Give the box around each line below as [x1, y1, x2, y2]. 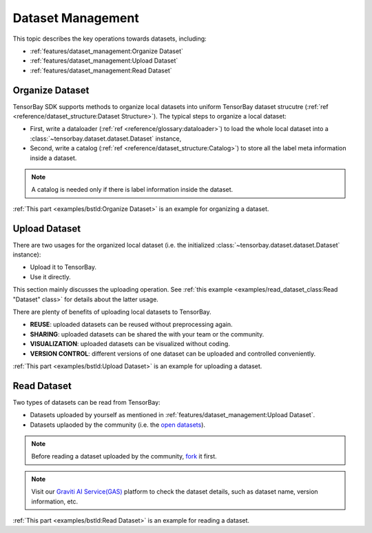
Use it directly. [30, 272, 72, 281]
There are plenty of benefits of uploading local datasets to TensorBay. [12, 308, 211, 316]
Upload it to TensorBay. [30, 263, 96, 272]
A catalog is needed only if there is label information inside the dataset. [31, 185, 234, 194]
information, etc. [31, 497, 79, 505]
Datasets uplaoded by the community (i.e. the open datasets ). [30, 421, 206, 429]
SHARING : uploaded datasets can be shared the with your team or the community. [30, 330, 265, 338]
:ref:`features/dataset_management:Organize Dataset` [30, 47, 184, 55]
